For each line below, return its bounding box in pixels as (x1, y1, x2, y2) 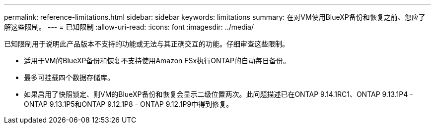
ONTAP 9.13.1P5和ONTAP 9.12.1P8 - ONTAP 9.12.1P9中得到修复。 (24, 100, 233, 108)
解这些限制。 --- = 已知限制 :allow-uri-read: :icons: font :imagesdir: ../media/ (4, 23, 254, 31)
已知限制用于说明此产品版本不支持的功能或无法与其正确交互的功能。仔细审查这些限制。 (4, 40, 289, 48)
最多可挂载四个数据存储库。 (24, 73, 114, 82)
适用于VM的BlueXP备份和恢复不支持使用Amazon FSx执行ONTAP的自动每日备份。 (24, 56, 290, 65)
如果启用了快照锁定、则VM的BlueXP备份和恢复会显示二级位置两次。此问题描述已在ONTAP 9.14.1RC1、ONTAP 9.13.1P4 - (24, 90, 413, 98)
